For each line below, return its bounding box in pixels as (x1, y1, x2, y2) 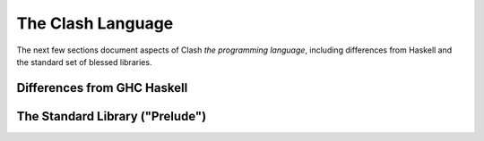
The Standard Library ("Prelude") (16, 108, 207, 124)
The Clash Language (16, 13, 174, 33)
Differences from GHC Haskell (16, 80, 188, 95)
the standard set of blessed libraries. (16, 56, 152, 67)
